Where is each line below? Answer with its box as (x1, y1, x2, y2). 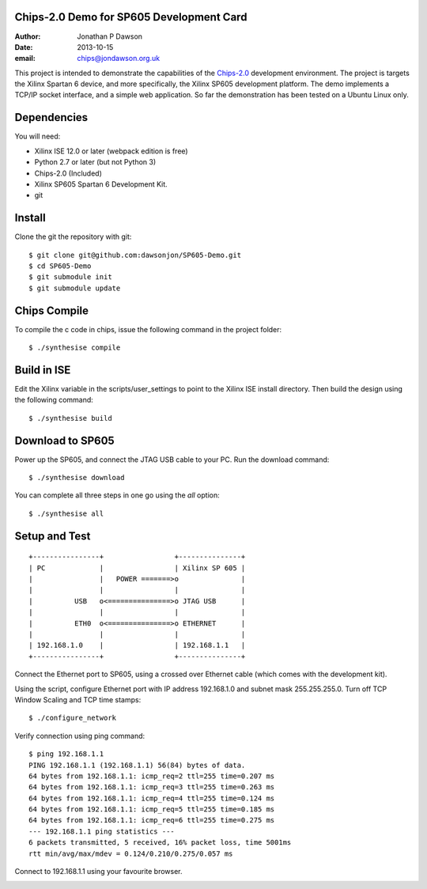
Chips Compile (14, 304, 89, 317)
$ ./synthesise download (28, 473, 125, 482)
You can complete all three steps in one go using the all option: (14, 490, 221, 500)
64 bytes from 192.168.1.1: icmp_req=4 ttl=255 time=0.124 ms (28, 793, 275, 803)
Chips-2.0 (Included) (34, 168, 103, 178)
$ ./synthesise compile (28, 343, 121, 352)
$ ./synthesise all (28, 509, 104, 518)
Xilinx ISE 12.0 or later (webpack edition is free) (34, 146, 189, 156)
